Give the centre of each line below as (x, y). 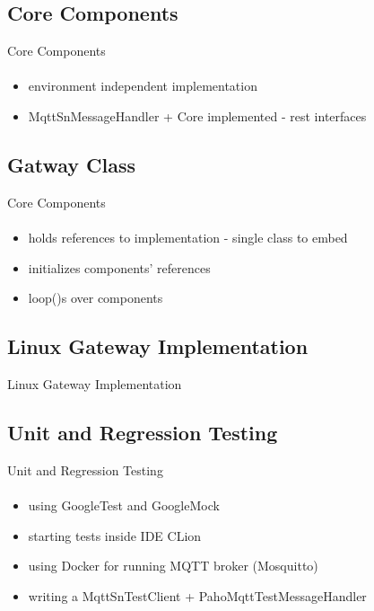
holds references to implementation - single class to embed (188, 237)
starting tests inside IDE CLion (115, 535)
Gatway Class (72, 164)
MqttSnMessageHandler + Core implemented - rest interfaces (197, 115)
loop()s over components (96, 298)
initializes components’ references (119, 267)
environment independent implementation (143, 86)
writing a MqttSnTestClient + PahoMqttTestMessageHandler (197, 595)
